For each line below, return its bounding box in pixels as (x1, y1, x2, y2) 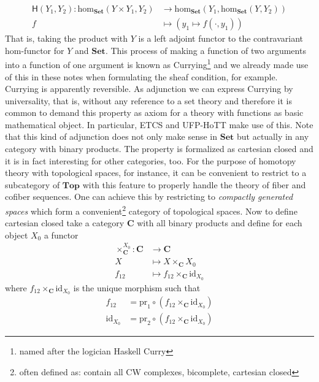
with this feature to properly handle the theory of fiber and (82, 178, 306, 191)
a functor (44, 228, 79, 241)
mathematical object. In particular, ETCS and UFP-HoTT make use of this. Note (5, 118, 313, 131)
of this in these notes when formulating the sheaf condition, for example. (5, 70, 278, 83)
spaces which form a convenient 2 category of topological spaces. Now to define (5, 203, 298, 217)
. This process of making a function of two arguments (105, 44, 306, 56)
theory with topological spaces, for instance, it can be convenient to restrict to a (5, 166, 307, 179)
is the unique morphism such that (73, 281, 201, 294)
